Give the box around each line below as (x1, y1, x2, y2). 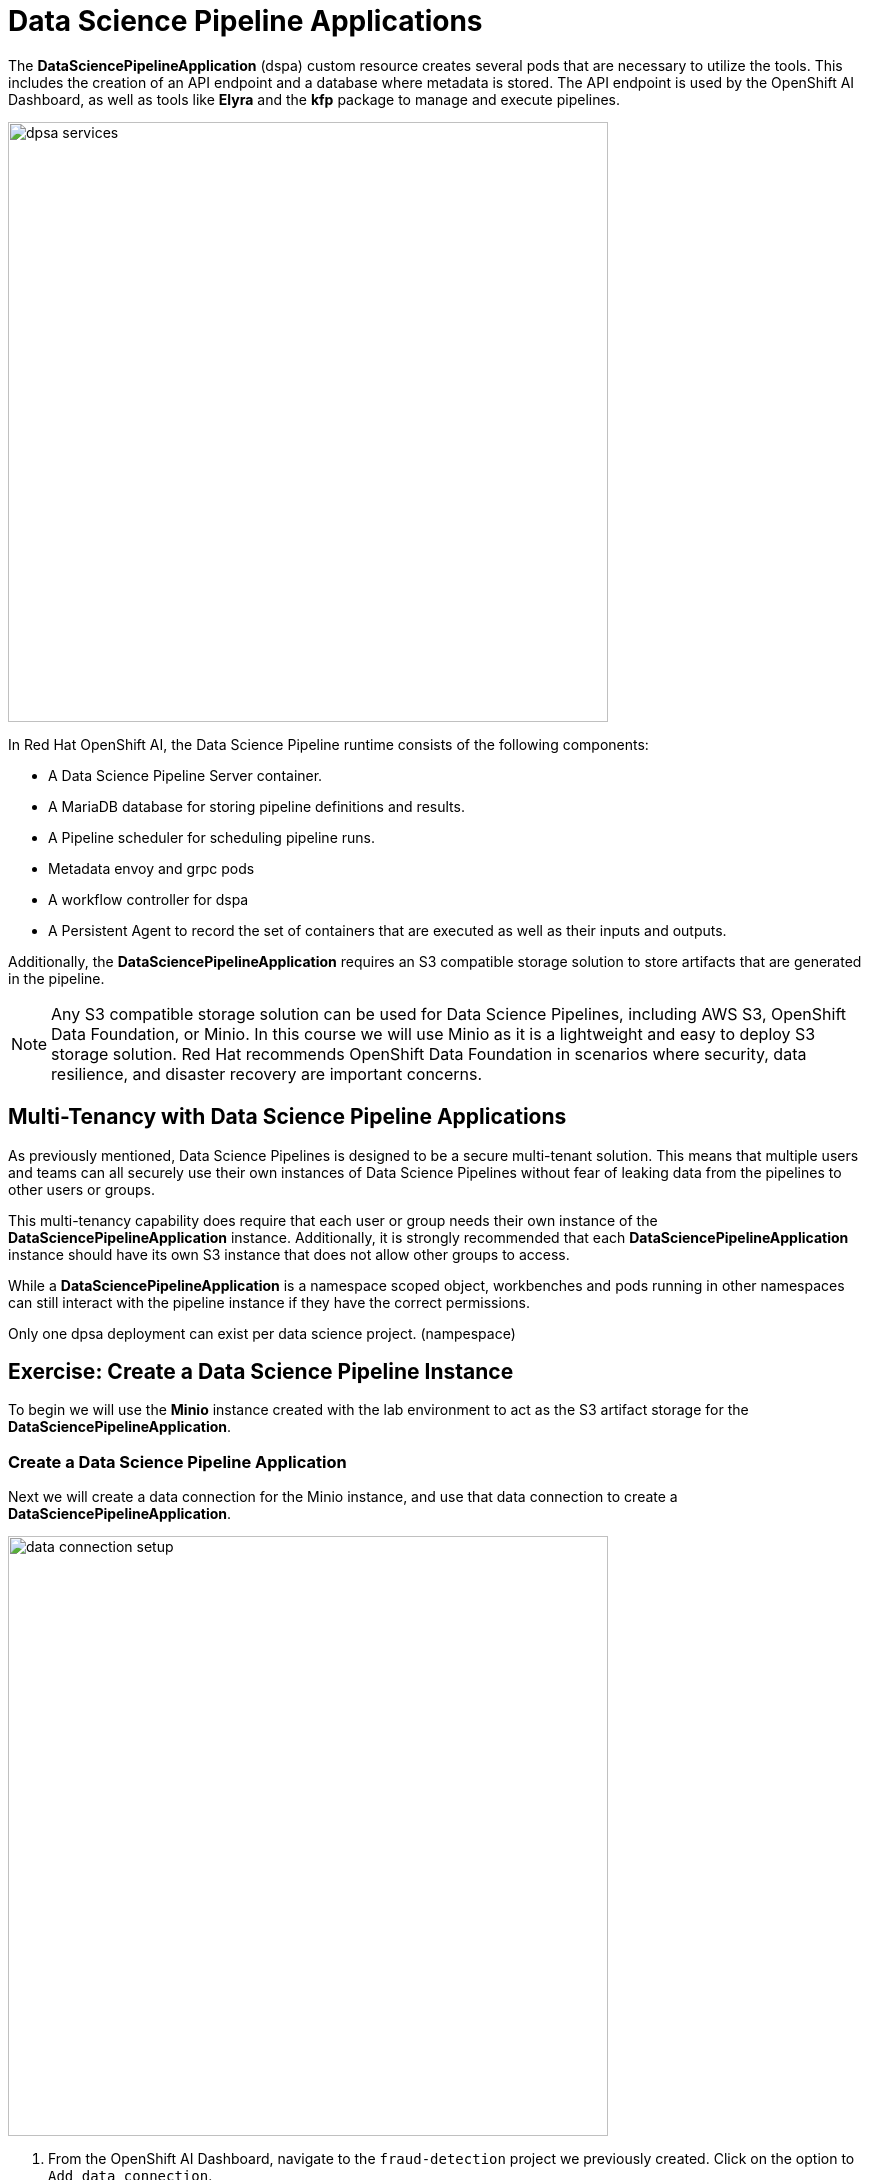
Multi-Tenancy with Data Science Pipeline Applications (8, 1104, 567, 1130)
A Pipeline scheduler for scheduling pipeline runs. (48, 828, 375, 846)
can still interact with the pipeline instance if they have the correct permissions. (8, 1293, 530, 1311)
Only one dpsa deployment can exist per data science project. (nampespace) (8, 1324, 516, 1342)
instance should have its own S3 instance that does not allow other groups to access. (8, 1245, 570, 1263)
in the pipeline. (8, 969, 105, 987)
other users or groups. (8, 1180, 155, 1198)
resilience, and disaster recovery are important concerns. (51, 1063, 483, 1084)
